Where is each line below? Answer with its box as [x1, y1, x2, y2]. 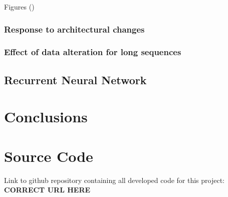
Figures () [4, 2, 35, 12]
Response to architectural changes [4, 23, 145, 35]
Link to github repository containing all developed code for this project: [4, 174, 225, 185]
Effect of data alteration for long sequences [4, 46, 181, 58]
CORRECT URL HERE [4, 184, 91, 195]
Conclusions [4, 106, 88, 127]
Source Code [4, 145, 93, 166]
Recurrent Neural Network [4, 72, 147, 87]
